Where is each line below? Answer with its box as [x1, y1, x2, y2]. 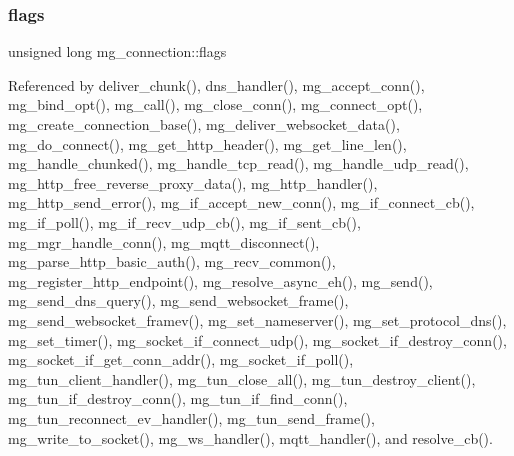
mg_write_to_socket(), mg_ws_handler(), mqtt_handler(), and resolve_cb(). [8, 427, 493, 448]
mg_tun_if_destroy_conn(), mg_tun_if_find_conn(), [8, 388, 348, 409]
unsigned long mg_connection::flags [8, 41, 227, 62]
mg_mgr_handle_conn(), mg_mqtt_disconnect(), [8, 231, 320, 252]
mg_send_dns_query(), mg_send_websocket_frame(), [8, 290, 349, 311]
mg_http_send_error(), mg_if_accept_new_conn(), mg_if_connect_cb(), [8, 192, 475, 213]
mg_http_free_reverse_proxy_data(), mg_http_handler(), [8, 172, 378, 193]
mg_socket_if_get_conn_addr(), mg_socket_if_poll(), [8, 349, 354, 370]
